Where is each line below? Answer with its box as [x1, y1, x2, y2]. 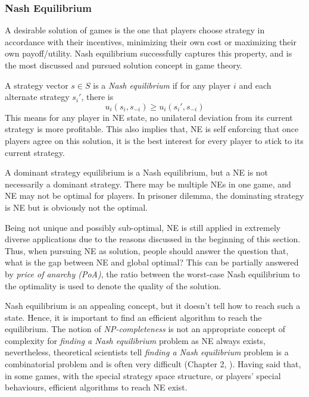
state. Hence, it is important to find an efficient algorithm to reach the [5, 311, 262, 323]
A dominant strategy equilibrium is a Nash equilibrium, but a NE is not [5, 166, 269, 179]
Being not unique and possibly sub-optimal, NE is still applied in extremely [5, 221, 281, 233]
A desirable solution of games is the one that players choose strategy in [5, 24, 265, 36]
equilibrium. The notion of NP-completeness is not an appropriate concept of [5, 323, 286, 335]
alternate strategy [5, 90, 70, 103]
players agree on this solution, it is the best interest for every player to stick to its [5, 134, 304, 146]
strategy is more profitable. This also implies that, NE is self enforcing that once [5, 123, 299, 135]
